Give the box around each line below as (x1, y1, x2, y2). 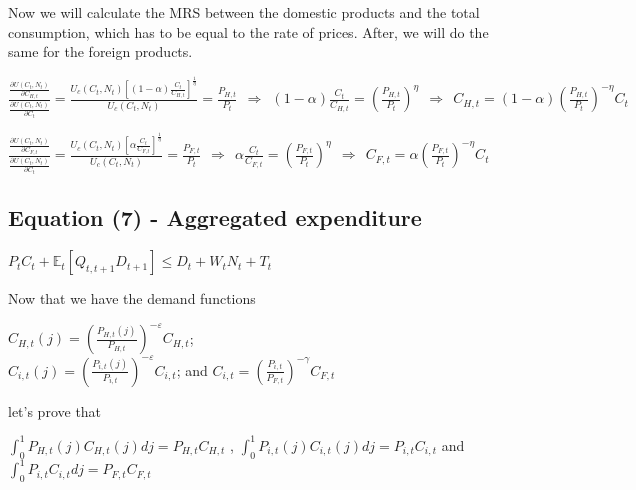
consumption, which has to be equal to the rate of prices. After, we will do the (8, 21, 489, 42)
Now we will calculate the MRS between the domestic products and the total (8, 2, 480, 22)
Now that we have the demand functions (8, 288, 256, 309)
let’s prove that (8, 400, 102, 421)
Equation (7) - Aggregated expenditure (8, 202, 422, 233)
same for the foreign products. (8, 41, 193, 62)
